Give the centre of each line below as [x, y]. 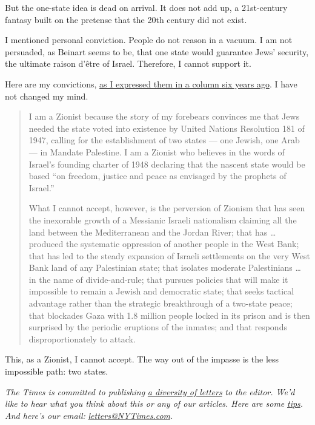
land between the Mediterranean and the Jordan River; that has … [152, 232]
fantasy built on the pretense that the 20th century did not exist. [126, 19]
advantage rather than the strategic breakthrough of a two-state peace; [161, 303]
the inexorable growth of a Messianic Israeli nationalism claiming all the [163, 219]
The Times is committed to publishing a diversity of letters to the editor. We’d [150, 391]
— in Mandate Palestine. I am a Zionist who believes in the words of [157, 151]
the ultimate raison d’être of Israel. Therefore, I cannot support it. [128, 63]
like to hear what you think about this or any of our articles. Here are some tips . [154, 403]
